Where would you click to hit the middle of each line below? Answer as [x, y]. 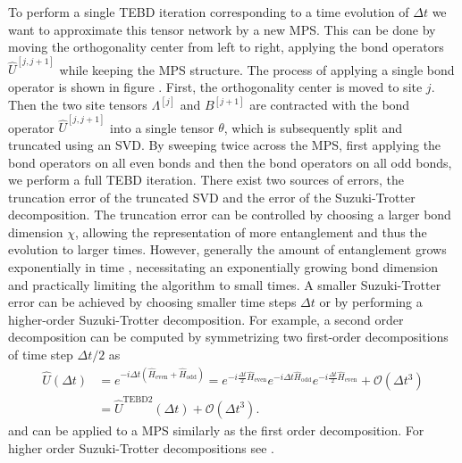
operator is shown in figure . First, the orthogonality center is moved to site [215, 87]
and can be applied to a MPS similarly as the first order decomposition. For [216, 430]
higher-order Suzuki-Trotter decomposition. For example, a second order [206, 319]
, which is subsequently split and [313, 127]
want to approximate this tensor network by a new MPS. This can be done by [222, 29]
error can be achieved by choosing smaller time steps [152, 302]
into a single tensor [162, 127]
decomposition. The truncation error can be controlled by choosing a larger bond [230, 215]
